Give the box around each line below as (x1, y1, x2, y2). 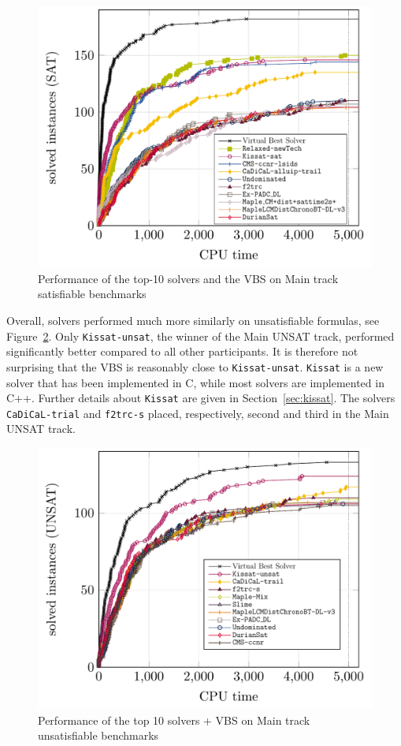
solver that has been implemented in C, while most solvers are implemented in (6, 374, 384, 390)
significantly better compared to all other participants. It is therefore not (6, 343, 358, 360)
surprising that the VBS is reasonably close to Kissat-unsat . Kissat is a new (6, 358, 384, 375)
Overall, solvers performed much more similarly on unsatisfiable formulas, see (6, 312, 380, 329)
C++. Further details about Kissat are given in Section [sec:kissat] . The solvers (6, 390, 395, 406)
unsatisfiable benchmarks (38, 727, 159, 744)
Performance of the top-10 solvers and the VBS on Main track (38, 270, 339, 286)
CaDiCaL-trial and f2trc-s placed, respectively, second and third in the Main (6, 405, 389, 421)
